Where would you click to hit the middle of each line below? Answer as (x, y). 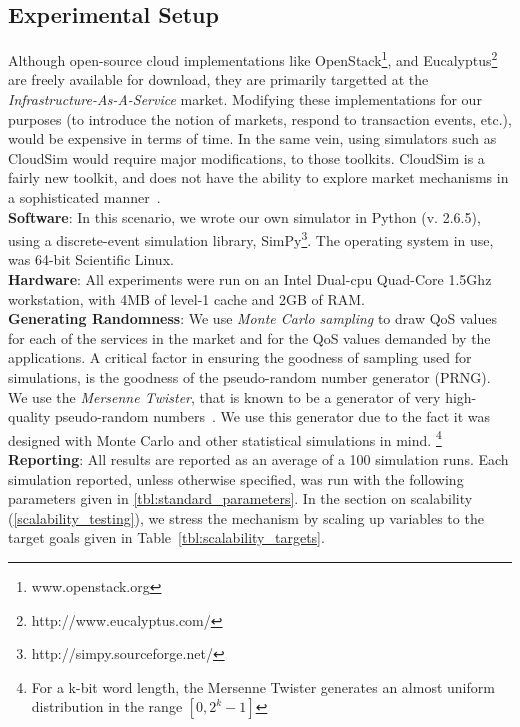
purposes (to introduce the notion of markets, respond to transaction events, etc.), (260, 118)
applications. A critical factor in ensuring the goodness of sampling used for (240, 357)
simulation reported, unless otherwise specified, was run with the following (236, 478)
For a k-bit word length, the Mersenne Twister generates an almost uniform (263, 686)
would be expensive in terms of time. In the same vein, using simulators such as (252, 138)
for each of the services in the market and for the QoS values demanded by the (249, 337)
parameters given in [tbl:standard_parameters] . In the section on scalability (240, 498)
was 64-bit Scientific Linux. (91, 259)
